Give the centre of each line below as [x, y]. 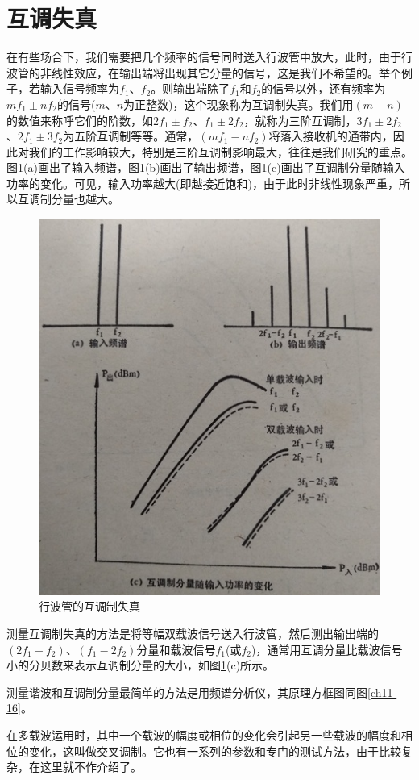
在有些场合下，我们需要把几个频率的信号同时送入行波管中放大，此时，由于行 [209, 57]
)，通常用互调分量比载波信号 [327, 649]
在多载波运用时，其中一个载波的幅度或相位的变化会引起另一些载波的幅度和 [204, 735]
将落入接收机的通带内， [331, 136]
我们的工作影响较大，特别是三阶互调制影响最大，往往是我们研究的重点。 [220, 151]
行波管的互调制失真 [89, 606]
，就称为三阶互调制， [300, 120]
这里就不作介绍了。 [91, 767]
